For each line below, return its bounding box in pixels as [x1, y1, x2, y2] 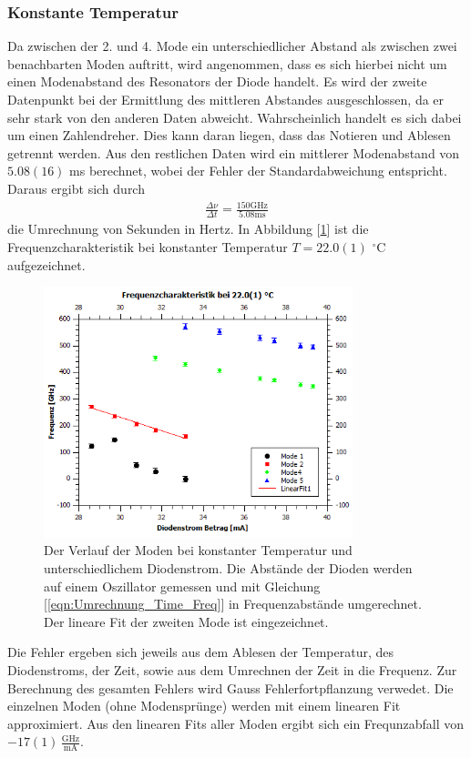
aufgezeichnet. [7, 255, 86, 274]
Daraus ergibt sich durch [7, 178, 145, 197]
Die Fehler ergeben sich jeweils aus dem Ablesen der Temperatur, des [7, 642, 394, 662]
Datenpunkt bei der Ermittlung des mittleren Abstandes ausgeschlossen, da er [7, 90, 445, 108]
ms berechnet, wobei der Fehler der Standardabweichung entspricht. [69, 161, 447, 180]
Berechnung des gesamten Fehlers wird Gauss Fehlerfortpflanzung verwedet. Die [7, 678, 454, 697]
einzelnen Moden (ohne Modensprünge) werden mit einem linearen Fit [7, 696, 401, 715]
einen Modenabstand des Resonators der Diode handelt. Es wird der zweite [7, 72, 427, 91]
